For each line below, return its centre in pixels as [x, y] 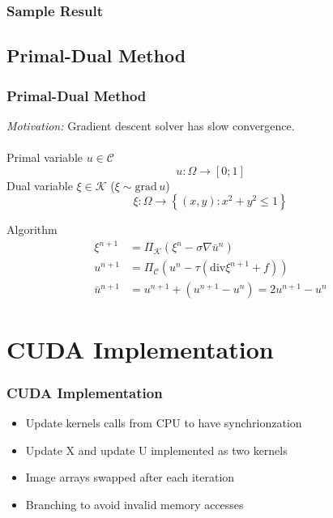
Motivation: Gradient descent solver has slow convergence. [151, 125]
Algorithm [32, 229]
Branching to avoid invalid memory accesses [134, 504]
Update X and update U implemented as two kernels [156, 450]
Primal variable [45, 157]
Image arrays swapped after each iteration [130, 477]
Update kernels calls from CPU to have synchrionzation [164, 422]
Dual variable [40, 185]
